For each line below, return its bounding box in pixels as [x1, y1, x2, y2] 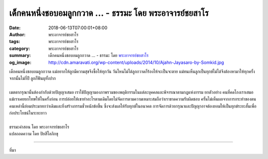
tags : [9, 39, 20, 45]
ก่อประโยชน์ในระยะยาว [9, 110, 47, 116]
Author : [9, 31, 26, 37]
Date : [9, 25, 21, 31]
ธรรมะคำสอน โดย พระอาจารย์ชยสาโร [9, 124, 69, 130]
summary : [9, 53, 31, 58]
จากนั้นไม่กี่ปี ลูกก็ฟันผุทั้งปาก [9, 75, 56, 81]
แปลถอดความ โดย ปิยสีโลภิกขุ [9, 131, 59, 137]
